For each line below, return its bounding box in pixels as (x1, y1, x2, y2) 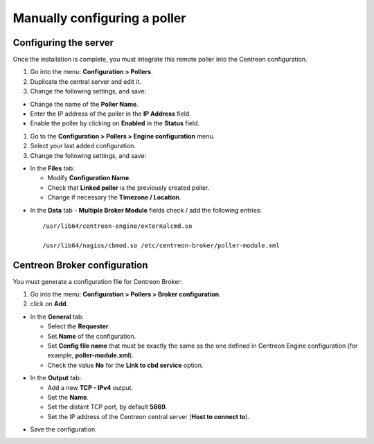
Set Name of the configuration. (47, 332, 136, 340)
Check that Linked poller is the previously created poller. (47, 184, 210, 192)
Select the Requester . (47, 322, 111, 330)
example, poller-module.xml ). (47, 351, 134, 359)
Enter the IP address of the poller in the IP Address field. (30, 109, 192, 118)
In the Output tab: (30, 374, 82, 382)
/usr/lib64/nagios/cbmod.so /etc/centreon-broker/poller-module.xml (42, 241, 280, 249)
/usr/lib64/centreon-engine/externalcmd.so (42, 222, 193, 230)
